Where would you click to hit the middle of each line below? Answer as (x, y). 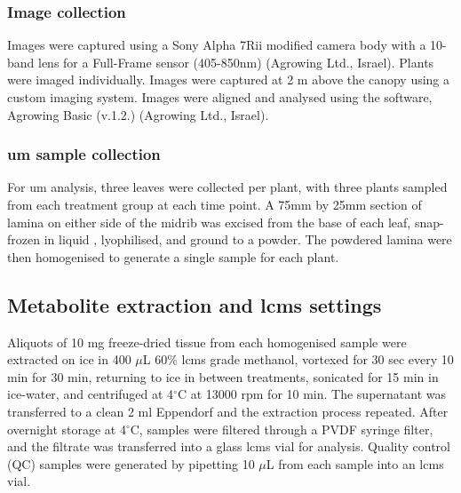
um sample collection (84, 154)
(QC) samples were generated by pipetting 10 (131, 463)
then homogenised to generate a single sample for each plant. (173, 256)
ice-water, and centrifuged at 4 (91, 394)
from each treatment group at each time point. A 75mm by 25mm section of (215, 204)
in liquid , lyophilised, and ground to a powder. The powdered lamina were (248, 239)
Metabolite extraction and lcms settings (195, 304)
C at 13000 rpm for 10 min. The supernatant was (311, 394)
